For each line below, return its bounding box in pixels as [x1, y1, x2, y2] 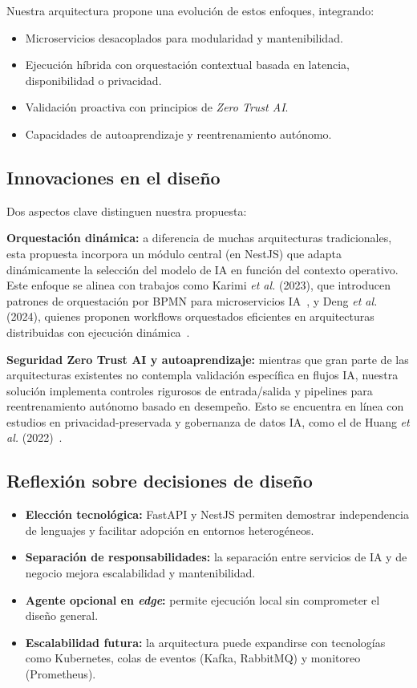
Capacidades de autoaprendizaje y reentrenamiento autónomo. [25, 125, 332, 142]
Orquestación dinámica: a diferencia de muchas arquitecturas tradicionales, [6, 229, 392, 246]
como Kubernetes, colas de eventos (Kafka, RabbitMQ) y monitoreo [25, 650, 361, 666]
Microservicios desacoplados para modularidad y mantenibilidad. [25, 29, 343, 46]
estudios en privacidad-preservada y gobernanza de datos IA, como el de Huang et [6, 413, 410, 430]
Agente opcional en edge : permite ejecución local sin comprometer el [25, 591, 380, 608]
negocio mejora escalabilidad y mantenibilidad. [25, 565, 256, 581]
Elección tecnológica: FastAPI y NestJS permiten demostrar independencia [25, 506, 409, 523]
